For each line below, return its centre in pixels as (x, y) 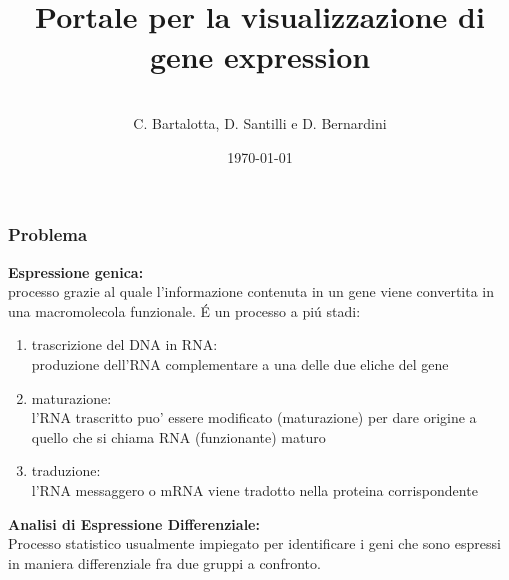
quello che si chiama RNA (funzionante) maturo (178, 436)
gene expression (260, 55)
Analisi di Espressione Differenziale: (134, 523)
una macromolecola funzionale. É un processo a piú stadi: (184, 310)
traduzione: (66, 470)
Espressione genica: (76, 271)
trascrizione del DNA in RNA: (124, 344)
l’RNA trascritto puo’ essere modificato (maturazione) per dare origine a (254, 417)
